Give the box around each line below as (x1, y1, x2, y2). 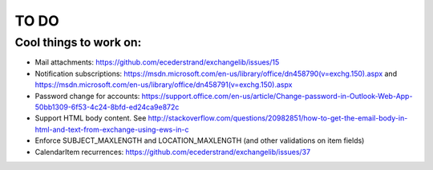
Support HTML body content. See (34, 113, 147, 123)
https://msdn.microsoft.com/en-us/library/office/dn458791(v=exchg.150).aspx (34, 80, 293, 89)
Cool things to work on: (14, 35, 142, 49)
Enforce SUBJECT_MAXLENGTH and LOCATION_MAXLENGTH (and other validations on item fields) (34, 136, 365, 145)
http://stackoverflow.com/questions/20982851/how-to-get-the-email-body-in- (148, 113, 408, 123)
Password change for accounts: (34, 91, 140, 101)
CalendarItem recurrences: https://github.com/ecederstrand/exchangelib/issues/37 (34, 147, 311, 156)
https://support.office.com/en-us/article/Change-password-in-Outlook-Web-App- (141, 91, 413, 101)
